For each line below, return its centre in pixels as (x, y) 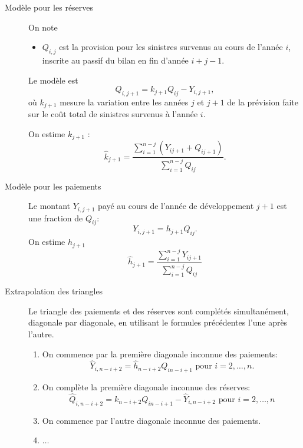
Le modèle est (53, 80)
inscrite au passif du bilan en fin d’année (115, 60)
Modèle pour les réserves (49, 7)
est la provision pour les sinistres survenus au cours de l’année (171, 47)
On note (43, 27)
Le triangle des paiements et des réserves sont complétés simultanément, (159, 311)
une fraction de (56, 218)
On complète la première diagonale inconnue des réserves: (146, 387)
